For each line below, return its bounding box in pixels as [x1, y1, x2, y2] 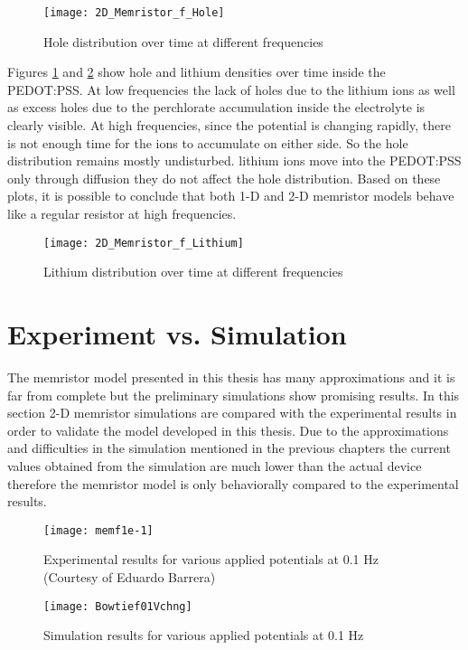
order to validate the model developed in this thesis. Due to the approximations [7, 420, 449, 439]
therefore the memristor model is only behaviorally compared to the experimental [7, 474, 459, 493]
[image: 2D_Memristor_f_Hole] [43, 6, 225, 19]
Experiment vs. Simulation [7, 316, 347, 353]
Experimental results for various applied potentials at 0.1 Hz [43, 550, 379, 569]
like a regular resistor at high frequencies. [7, 204, 237, 222]
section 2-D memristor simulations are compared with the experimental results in [7, 403, 457, 422]
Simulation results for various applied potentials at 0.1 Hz [43, 626, 364, 645]
